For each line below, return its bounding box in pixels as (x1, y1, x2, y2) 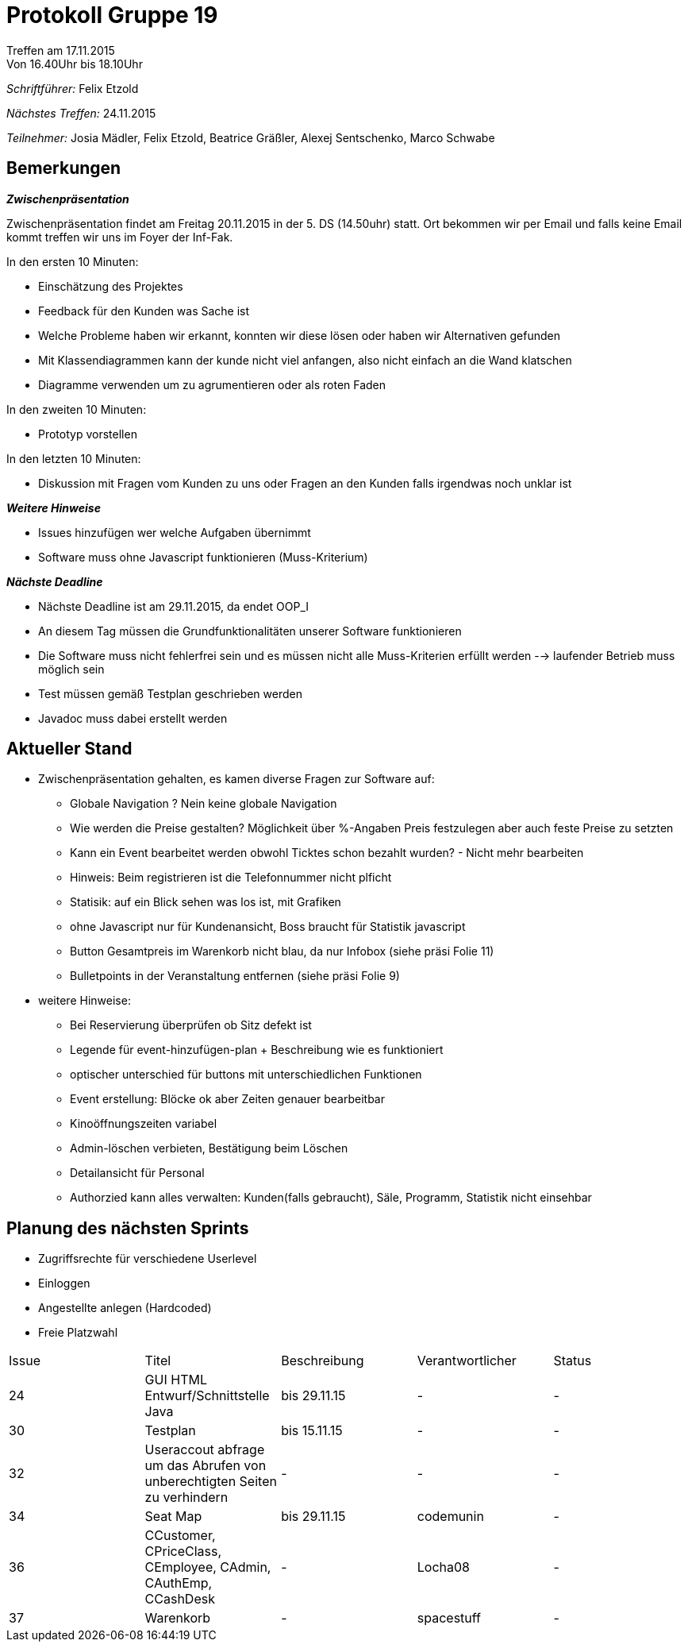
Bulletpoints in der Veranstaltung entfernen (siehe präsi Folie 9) (70, 969, 400, 983)
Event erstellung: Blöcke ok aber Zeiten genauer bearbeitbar (70, 1092, 385, 1106)
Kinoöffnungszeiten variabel (70, 1117, 217, 1131)
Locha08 (417, 1559, 470, 1576)
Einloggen (38, 1276, 90, 1291)
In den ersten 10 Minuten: (6, 254, 139, 268)
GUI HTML (144, 1372, 207, 1388)
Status (553, 1353, 592, 1369)
